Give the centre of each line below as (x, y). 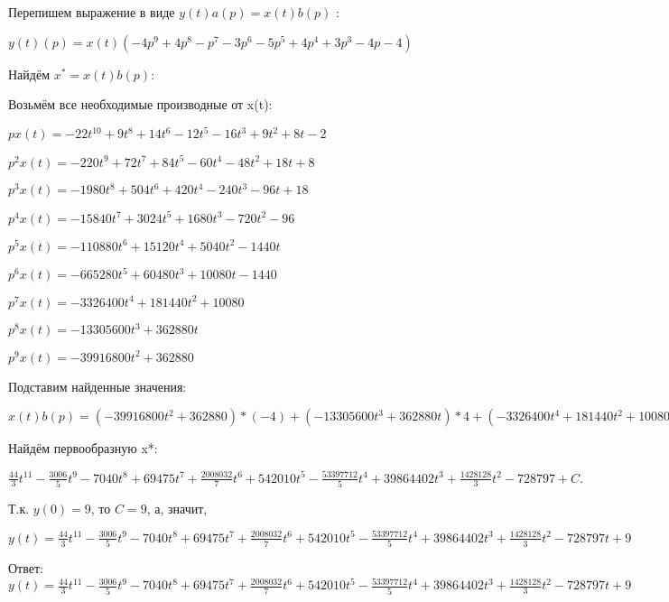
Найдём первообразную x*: (83, 448)
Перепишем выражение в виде (92, 12)
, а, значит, (177, 508)
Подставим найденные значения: (98, 386)
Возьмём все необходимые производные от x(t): (140, 104)
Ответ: (26, 568)
